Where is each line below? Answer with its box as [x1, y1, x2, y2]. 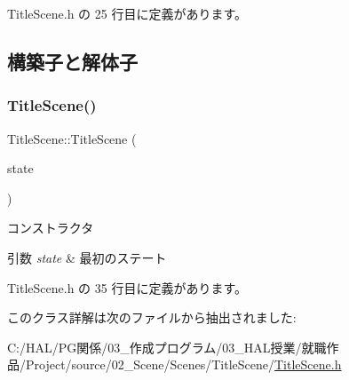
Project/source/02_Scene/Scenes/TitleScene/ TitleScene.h [25, 355, 342, 374]
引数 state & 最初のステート [7, 248, 167, 266]
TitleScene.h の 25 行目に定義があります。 [7, 4, 248, 22]
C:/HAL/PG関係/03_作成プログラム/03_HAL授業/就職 [7, 337, 327, 356]
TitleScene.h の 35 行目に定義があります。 [7, 278, 248, 297]
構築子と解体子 [7, 47, 138, 75]
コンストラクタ [7, 218, 94, 237]
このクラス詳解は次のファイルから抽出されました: [7, 308, 297, 327]
